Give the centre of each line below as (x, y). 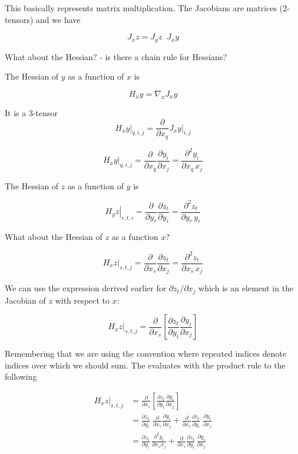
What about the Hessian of (54, 237)
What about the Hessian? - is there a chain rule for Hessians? (116, 56)
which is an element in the (246, 288)
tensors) (19, 19)
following (21, 376)
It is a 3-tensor (32, 112)
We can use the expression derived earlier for (86, 288)
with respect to (82, 300)
